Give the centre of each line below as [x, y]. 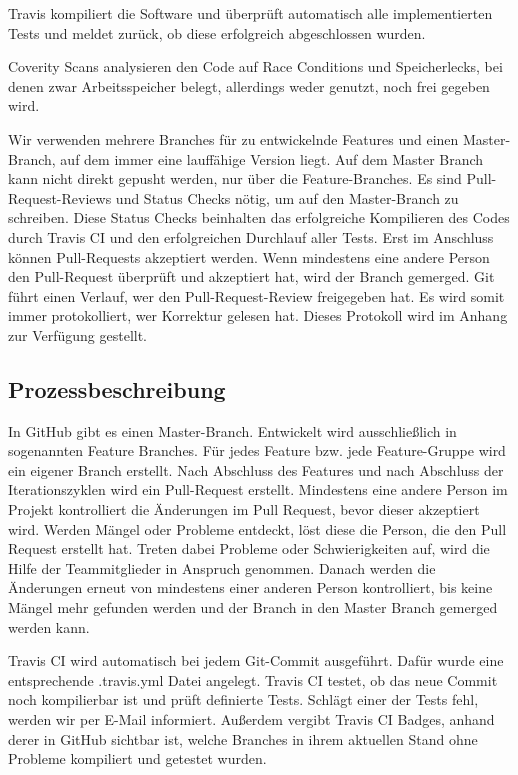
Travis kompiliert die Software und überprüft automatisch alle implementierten [250, 13]
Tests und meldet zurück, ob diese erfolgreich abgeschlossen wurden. [217, 32]
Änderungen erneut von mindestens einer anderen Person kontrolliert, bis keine [250, 587]
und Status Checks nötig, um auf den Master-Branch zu [287, 197]
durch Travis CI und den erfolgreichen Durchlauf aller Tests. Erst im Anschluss [251, 236]
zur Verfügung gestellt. [78, 334]
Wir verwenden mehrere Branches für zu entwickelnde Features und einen [233, 138]
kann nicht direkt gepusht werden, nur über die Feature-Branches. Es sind [235, 178]
